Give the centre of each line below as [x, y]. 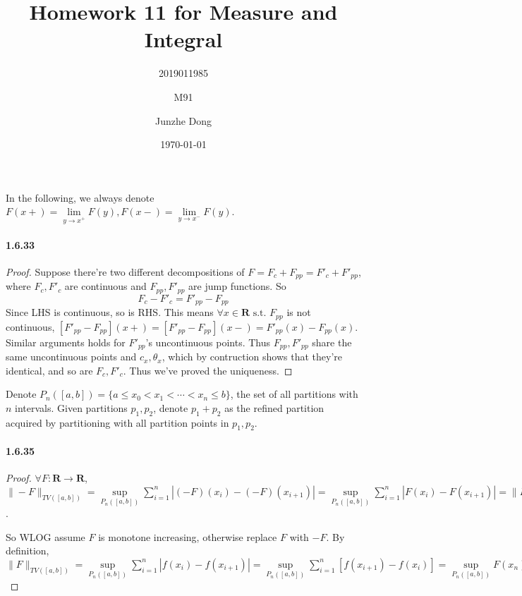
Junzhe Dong [183, 120]
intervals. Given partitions [71, 407]
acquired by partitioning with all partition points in [117, 422]
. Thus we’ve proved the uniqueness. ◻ [208, 370]
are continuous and [105, 286]
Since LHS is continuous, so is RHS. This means [110, 312]
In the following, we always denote [80, 197]
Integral [183, 39]
